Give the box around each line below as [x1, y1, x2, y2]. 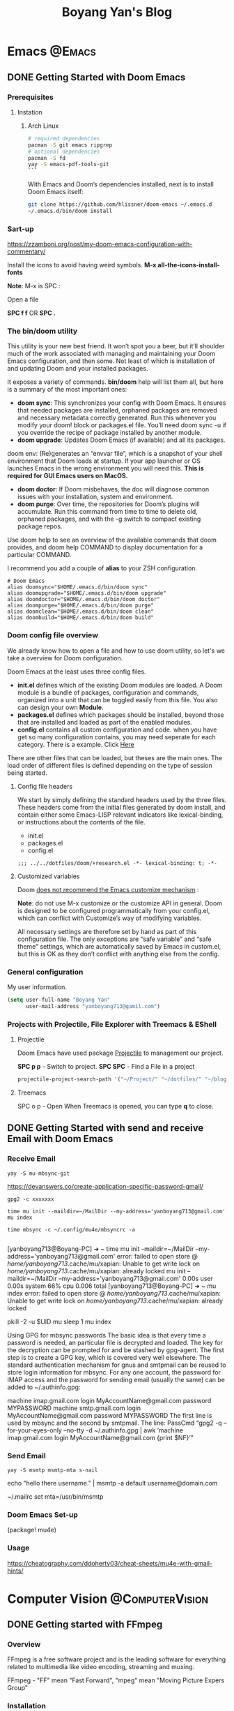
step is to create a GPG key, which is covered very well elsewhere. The [7, 1353, 210, 1361]
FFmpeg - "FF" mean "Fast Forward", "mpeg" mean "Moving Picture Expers [7, 1676, 225, 1684]
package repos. [17, 522, 63, 531]
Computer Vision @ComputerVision [7, 1591, 209, 1606]
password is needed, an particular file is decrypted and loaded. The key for [7, 1338, 224, 1347]
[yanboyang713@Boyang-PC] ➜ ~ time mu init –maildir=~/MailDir [7, 1244, 194, 1253]
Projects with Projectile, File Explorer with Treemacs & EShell [7, 1019, 217, 1029]
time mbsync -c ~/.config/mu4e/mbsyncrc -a [7, 1226, 136, 1233]
